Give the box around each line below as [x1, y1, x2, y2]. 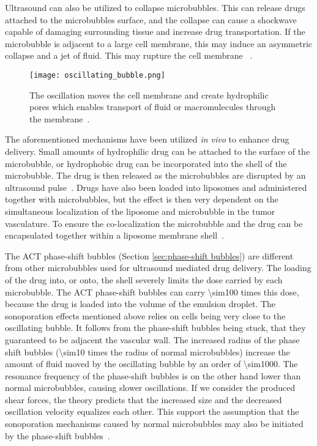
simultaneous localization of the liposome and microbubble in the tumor [5, 204, 275, 217]
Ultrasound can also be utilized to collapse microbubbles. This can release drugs [5, 1, 305, 13]
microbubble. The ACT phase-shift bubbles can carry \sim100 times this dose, [5, 285, 299, 298]
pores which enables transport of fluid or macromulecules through [29, 100, 276, 113]
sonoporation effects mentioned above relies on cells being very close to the [5, 309, 286, 322]
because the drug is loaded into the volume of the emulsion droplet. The [5, 297, 276, 310]
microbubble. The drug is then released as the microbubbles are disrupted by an [5, 169, 306, 182]
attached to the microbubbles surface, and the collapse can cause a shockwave [5, 13, 297, 26]
